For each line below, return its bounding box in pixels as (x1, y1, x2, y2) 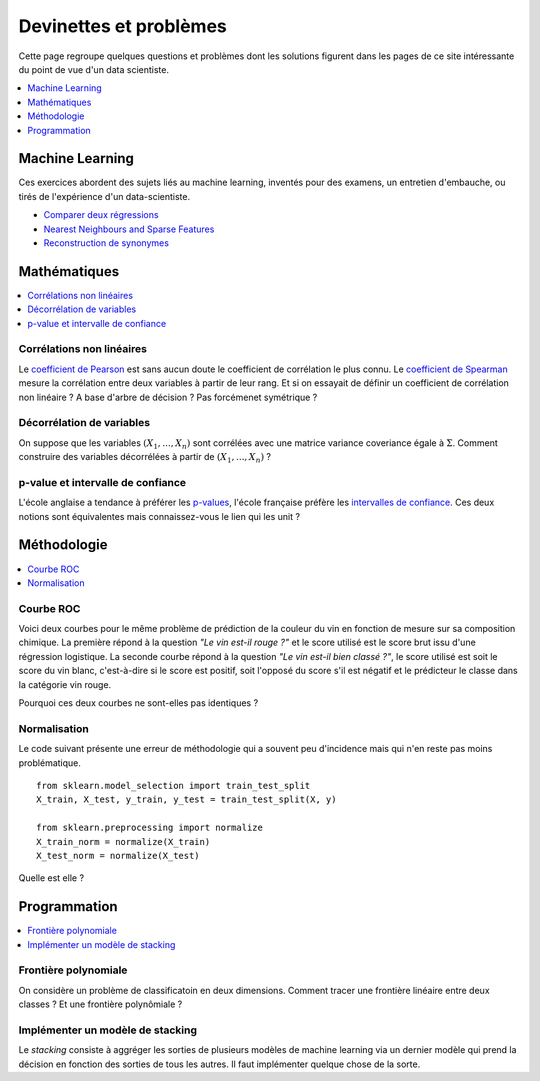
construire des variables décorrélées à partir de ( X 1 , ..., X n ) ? (18, 451, 272, 465)
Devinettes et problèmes (18, 15, 227, 37)
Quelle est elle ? (18, 872, 85, 884)
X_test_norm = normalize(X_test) (36, 850, 200, 861)
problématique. (18, 756, 82, 769)
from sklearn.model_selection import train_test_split (36, 780, 311, 791)
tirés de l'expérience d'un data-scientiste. (18, 190, 190, 202)
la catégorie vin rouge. (18, 678, 112, 690)
